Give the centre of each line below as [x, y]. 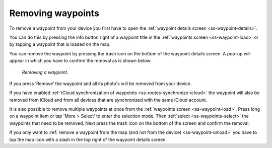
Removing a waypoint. [45, 72]
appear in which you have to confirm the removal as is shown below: [81, 61]
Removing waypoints [54, 13]
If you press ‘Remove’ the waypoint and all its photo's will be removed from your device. [100, 84]
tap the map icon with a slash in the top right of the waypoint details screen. [88, 139]
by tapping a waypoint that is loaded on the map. [60, 44]
